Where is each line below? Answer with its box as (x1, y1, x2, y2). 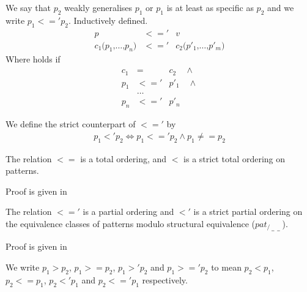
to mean (211, 261, 242, 274)
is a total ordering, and (80, 152, 167, 165)
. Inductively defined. (68, 13, 148, 26)
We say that (6, 1, 51, 13)
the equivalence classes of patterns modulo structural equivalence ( (6, 217, 256, 230)
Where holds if (6, 53, 61, 66)
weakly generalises (64, 1, 133, 13)
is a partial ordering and (83, 205, 174, 218)
